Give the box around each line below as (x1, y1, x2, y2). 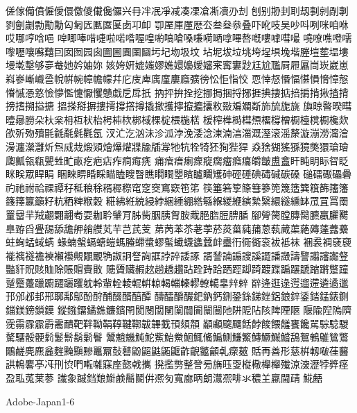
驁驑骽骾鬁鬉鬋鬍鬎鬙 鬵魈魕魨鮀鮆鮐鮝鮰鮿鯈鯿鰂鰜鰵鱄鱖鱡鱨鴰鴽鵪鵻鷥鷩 (6, 330, 349, 344)
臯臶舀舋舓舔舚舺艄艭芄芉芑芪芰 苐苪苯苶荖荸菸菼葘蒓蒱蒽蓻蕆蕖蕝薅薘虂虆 (6, 221, 349, 235)
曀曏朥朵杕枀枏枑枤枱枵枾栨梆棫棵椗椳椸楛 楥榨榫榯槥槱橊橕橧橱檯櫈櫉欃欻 (6, 112, 349, 126)
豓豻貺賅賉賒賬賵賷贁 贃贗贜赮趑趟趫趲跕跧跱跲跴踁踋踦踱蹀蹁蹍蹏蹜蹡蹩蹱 (6, 262, 349, 276)
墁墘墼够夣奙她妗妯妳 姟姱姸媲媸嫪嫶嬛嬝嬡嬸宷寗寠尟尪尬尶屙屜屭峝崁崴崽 (6, 58, 349, 72)
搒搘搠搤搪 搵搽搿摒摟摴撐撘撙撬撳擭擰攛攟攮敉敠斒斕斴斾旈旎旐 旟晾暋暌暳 (6, 99, 352, 113)
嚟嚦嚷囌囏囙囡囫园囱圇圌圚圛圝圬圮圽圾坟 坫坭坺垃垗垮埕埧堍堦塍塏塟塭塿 (6, 44, 349, 58)
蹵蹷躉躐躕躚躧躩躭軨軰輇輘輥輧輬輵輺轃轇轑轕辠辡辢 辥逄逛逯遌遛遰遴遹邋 (6, 275, 349, 289)
